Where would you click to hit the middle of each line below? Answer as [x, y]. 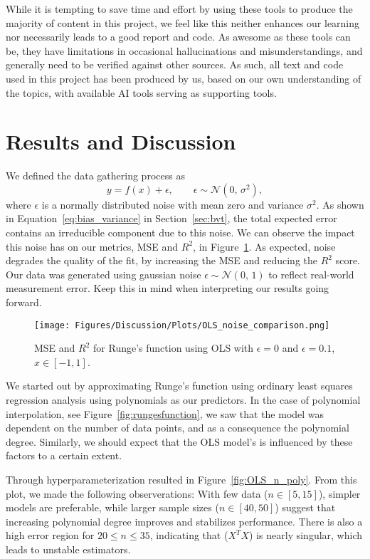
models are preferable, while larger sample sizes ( [112, 507]
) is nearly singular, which [306, 535]
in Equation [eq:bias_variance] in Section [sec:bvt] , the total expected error [171, 218]
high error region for [50, 535]
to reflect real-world [311, 274]
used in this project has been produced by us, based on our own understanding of [184, 78]
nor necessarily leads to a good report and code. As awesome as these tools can [178, 37]
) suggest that [305, 507]
